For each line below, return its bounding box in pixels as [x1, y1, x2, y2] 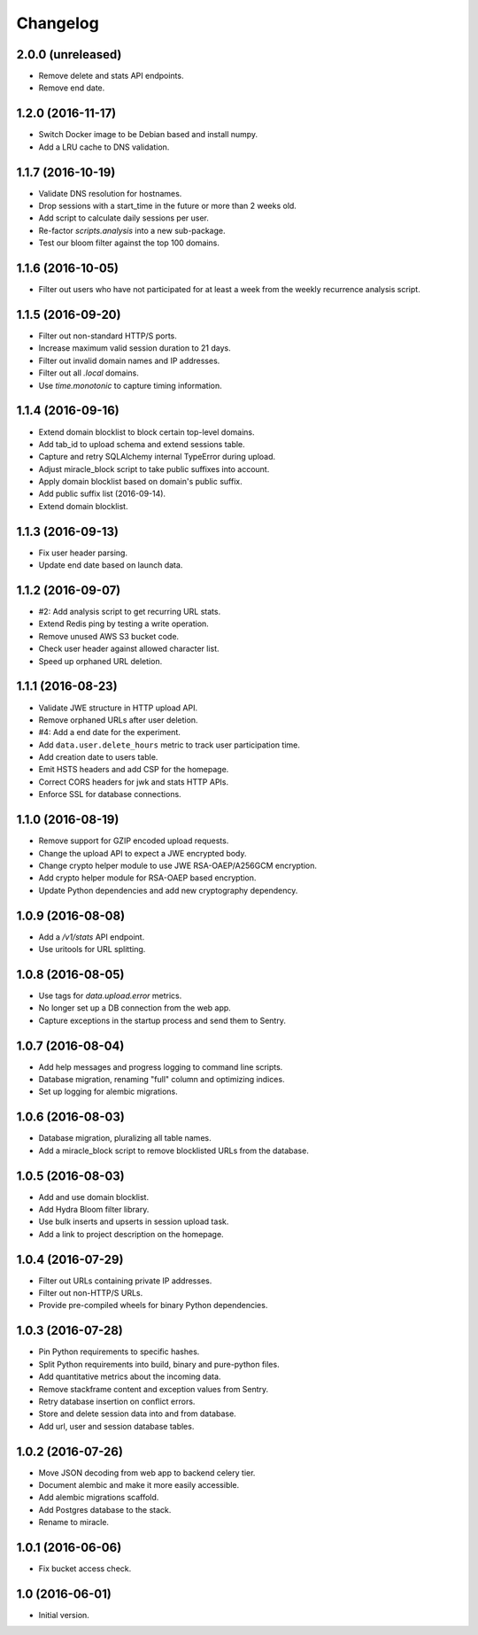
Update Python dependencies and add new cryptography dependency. [38, 885, 298, 895]
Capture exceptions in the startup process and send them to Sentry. [38, 1015, 287, 1026]
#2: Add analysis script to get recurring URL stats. [38, 607, 221, 617]
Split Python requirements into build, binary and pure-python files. [38, 1359, 280, 1369]
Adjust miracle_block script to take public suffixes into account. [38, 463, 270, 474]
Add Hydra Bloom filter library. [38, 1204, 150, 1214]
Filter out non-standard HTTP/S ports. [38, 330, 177, 341]
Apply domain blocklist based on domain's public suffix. [38, 477, 243, 487]
